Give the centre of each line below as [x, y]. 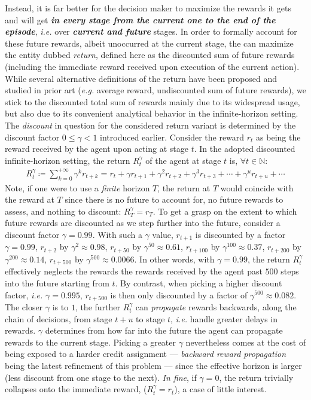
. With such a [117, 235]
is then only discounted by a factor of [179, 294]
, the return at [184, 187]
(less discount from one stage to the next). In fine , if [101, 377]
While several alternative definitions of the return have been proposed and [141, 78]
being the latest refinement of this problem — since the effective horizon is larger [153, 365]
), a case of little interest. [220, 389]
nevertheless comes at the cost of [246, 342]
